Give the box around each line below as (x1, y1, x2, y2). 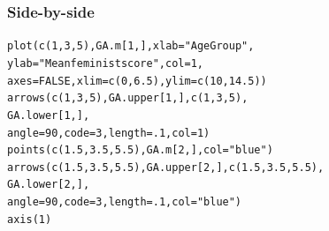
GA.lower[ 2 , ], (7, 178, 90, 191)
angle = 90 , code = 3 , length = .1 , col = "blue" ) (7, 196, 242, 209)
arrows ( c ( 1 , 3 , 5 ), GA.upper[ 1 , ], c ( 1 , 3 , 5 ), (7, 92, 249, 105)
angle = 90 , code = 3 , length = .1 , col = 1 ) (7, 126, 210, 139)
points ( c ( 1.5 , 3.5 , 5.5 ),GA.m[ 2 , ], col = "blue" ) (7, 144, 273, 157)
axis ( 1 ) (7, 212, 52, 226)
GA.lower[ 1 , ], (7, 108, 90, 122)
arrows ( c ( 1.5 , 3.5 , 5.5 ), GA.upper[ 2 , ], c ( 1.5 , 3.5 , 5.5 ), (7, 160, 325, 174)
